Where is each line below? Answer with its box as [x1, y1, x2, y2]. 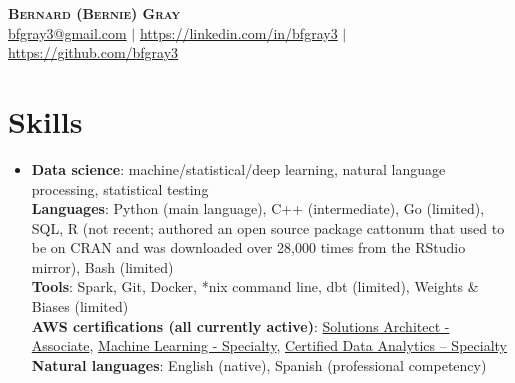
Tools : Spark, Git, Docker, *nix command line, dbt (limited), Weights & [31, 276, 479, 297]
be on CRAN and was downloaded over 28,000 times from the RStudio [31, 237, 466, 258]
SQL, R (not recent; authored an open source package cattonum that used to [31, 217, 505, 238]
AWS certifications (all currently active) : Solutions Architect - [31, 315, 450, 336]
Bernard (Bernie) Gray [8, 3, 181, 23]
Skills [8, 100, 83, 141]
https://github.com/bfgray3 [8, 42, 179, 63]
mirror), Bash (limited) [31, 256, 174, 277]
